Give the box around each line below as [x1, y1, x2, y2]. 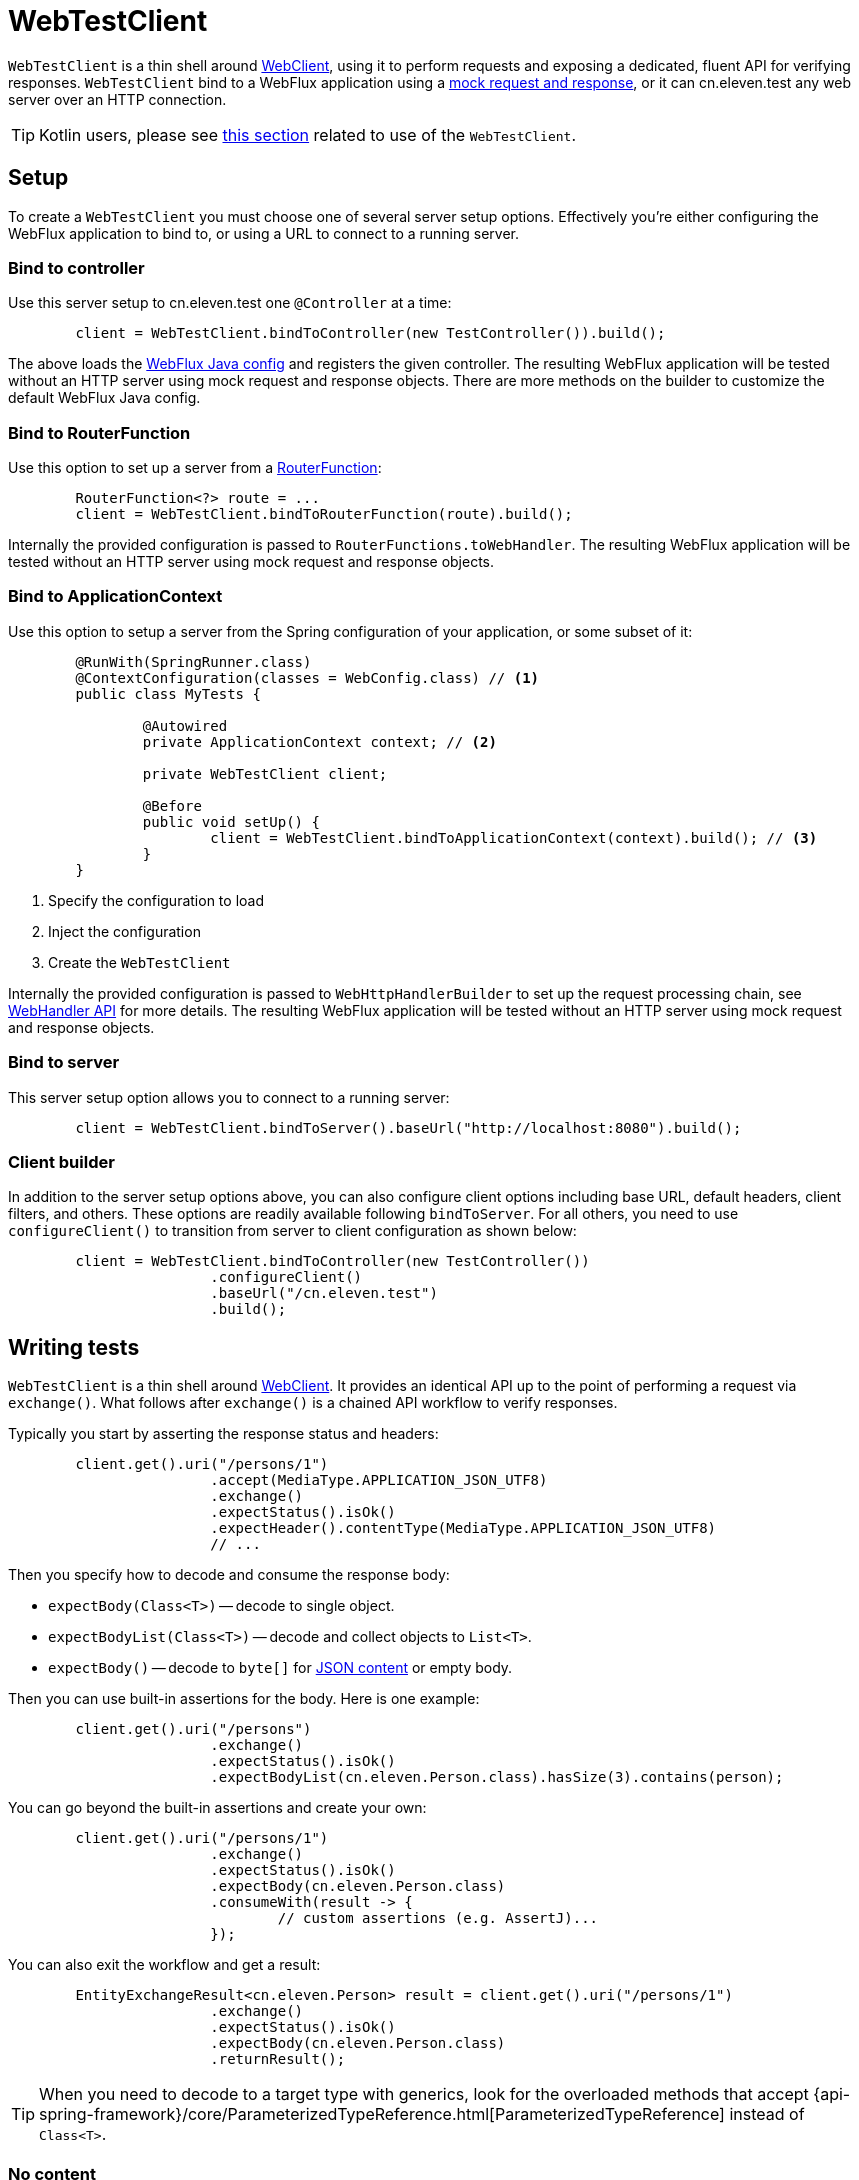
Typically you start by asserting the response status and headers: [8, 1425, 439, 1443]
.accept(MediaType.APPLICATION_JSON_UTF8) [210, 1472, 548, 1489]
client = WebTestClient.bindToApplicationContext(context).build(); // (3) [210, 829, 818, 846]
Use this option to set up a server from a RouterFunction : [8, 459, 382, 477]
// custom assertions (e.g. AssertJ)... [277, 1910, 599, 1927]
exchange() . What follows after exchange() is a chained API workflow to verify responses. [8, 1394, 618, 1412]
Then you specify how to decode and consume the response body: [8, 1566, 450, 1584]
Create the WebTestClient [48, 953, 231, 971]
